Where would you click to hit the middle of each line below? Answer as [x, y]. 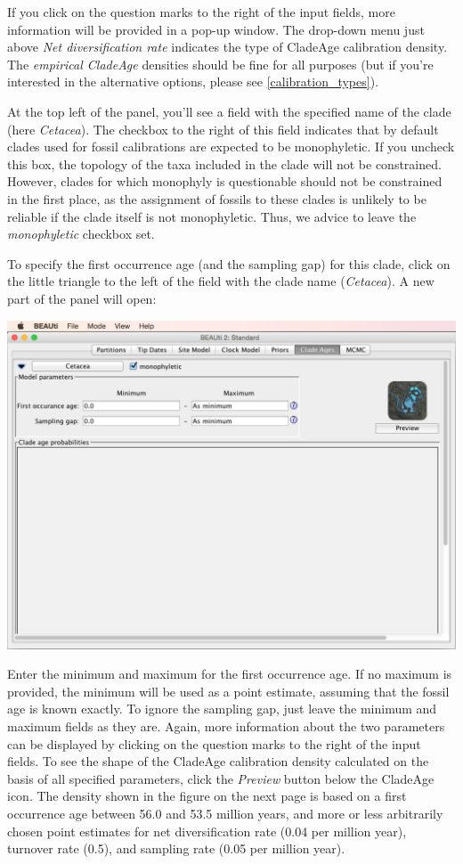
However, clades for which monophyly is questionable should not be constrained [225, 181]
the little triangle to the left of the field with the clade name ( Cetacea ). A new [221, 281]
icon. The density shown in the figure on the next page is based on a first [207, 796]
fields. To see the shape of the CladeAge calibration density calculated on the [218, 761]
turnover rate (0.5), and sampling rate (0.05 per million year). [176, 848]
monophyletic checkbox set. [81, 234]
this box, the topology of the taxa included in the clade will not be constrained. [224, 163]
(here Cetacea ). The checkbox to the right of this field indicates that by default [223, 129]
